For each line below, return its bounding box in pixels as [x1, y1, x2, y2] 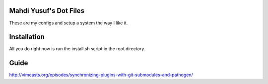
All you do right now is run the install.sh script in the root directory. [9, 46, 145, 52]
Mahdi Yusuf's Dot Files [9, 6, 84, 15]
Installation [9, 33, 45, 41]
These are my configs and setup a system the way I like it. [9, 20, 128, 26]
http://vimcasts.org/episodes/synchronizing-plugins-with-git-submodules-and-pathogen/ [9, 72, 193, 78]
